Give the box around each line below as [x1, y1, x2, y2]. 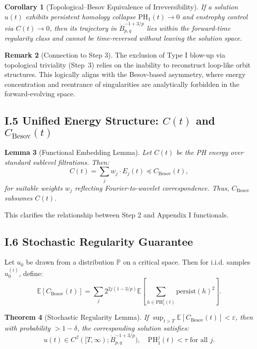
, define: [19, 268, 43, 278]
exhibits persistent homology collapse [25, 11, 136, 21]
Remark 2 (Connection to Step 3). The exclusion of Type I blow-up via [4, 49, 225, 60]
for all [190, 337, 208, 344]
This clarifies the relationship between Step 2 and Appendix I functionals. [4, 209, 229, 219]
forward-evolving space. [4, 88, 75, 99]
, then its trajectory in [50, 22, 117, 33]
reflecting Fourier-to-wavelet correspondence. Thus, [75, 182, 229, 193]
